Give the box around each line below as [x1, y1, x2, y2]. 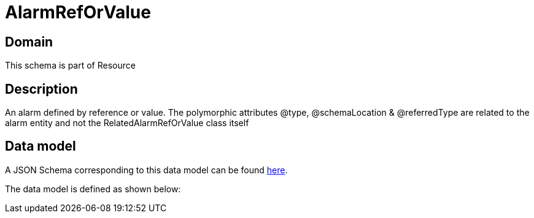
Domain [5, 34, 53, 50]
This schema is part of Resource [5, 60, 136, 71]
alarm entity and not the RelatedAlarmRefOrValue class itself [5, 118, 249, 129]
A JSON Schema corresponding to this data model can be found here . [5, 164, 288, 175]
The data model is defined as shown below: [5, 183, 181, 194]
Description [5, 81, 78, 97]
